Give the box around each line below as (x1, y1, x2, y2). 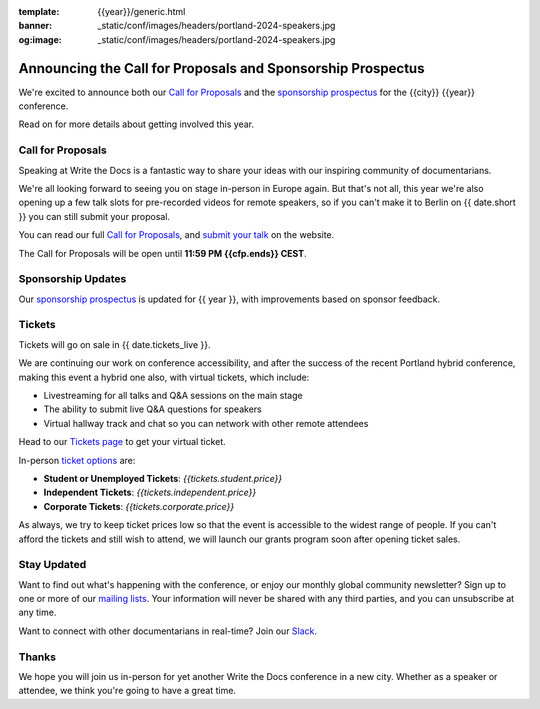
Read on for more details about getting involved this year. (18, 118, 255, 130)
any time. (18, 606, 57, 619)
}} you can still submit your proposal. (18, 210, 170, 222)
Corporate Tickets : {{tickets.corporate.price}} (43, 500, 235, 512)
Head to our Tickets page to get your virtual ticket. (18, 436, 227, 448)
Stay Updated (18, 558, 87, 572)
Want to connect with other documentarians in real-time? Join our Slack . (18, 625, 318, 637)
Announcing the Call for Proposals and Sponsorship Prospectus (18, 60, 425, 77)
